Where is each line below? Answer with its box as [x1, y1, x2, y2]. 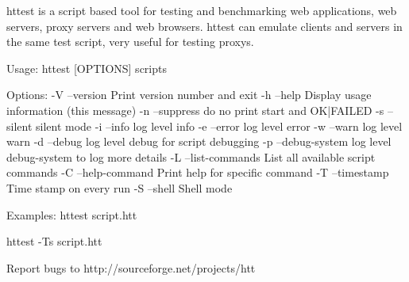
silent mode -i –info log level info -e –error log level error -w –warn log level [36, 117, 403, 134]
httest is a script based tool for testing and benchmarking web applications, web [6, 2, 397, 18]
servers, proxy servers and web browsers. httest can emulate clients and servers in [6, 17, 403, 34]
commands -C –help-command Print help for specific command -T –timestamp [6, 164, 389, 181]
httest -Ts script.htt [6, 233, 102, 250]
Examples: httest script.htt [6, 206, 137, 223]
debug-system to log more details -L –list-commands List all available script [6, 148, 376, 165]
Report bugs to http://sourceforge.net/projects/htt [6, 259, 256, 276]
